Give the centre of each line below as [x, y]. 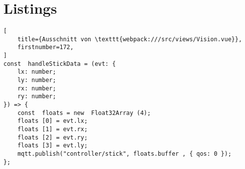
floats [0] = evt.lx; [52, 121]
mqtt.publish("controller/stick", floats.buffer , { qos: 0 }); [124, 154]
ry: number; [37, 97]
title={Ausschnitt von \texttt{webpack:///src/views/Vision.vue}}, [130, 39]
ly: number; [37, 80]
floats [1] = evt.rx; [52, 129]
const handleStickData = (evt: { [60, 64]
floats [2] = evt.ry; [52, 137]
